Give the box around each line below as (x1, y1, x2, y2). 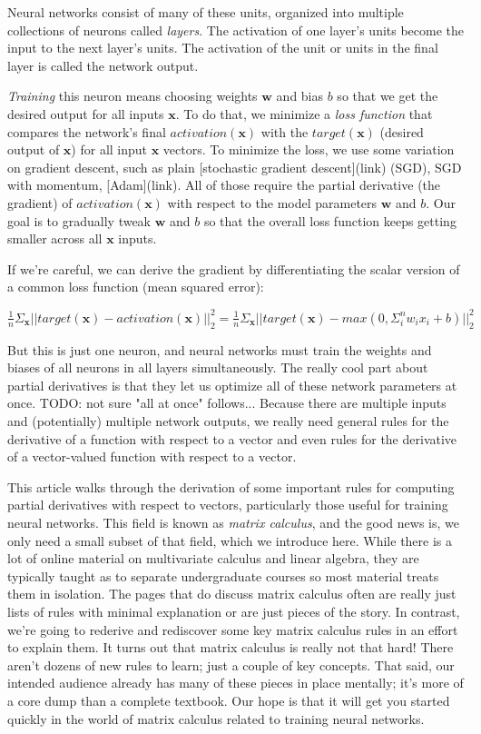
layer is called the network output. (7, 55, 199, 74)
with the (260, 122, 309, 141)
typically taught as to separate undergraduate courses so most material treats (7, 566, 439, 585)
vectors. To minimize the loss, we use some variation (162, 140, 455, 159)
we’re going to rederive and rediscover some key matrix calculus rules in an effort (7, 620, 458, 639)
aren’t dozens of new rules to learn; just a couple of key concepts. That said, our (7, 655, 455, 674)
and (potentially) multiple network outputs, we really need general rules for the (7, 412, 449, 431)
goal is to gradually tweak (7, 211, 152, 230)
